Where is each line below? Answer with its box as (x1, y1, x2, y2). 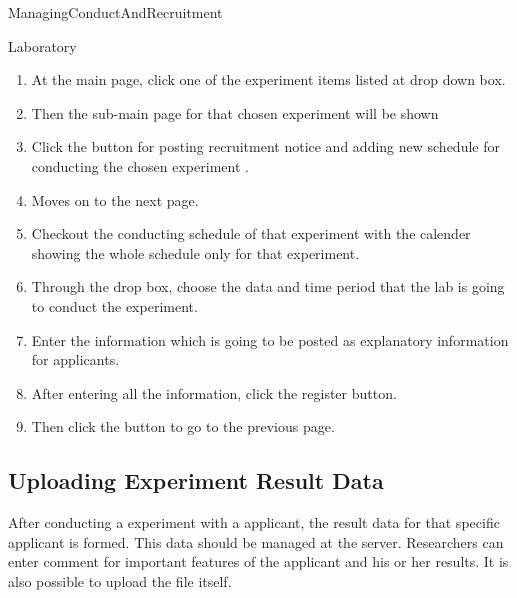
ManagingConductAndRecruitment (8, 2, 223, 22)
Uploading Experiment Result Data (8, 465, 384, 496)
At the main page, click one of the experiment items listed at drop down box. (31, 69, 506, 90)
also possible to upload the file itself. (8, 570, 232, 591)
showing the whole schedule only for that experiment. (31, 242, 360, 263)
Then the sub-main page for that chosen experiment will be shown (31, 102, 439, 123)
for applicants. (31, 349, 120, 370)
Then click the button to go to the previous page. (31, 416, 335, 437)
